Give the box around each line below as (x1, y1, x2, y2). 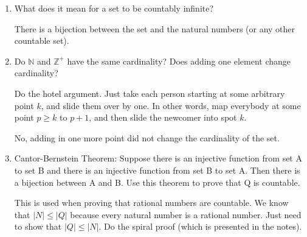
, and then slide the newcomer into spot (89, 111, 237, 124)
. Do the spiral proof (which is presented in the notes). (98, 220, 302, 233)
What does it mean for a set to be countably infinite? (14, 2, 214, 14)
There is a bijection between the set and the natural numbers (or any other (14, 22, 295, 35)
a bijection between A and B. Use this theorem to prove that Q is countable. (14, 175, 300, 188)
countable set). (14, 34, 69, 47)
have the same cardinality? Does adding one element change (67, 54, 291, 67)
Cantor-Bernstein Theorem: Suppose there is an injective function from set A (14, 152, 302, 164)
